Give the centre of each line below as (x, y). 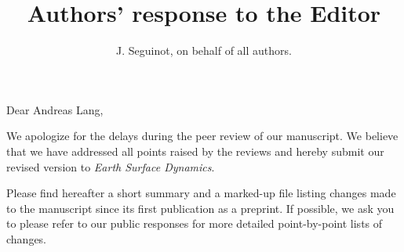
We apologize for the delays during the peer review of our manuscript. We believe (202, 136)
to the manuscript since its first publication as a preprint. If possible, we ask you (200, 208)
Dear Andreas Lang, (55, 109)
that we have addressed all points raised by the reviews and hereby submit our (195, 151)
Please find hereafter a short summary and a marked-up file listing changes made (201, 193)
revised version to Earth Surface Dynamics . (111, 166)
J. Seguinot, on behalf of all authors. (204, 50)
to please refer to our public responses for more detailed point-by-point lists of (195, 223)
